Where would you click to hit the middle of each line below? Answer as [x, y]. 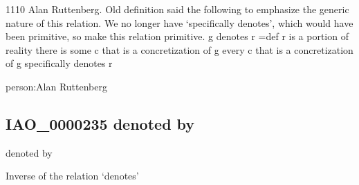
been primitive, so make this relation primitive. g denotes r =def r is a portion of [177, 36]
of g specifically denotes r [59, 63]
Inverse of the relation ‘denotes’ [72, 176]
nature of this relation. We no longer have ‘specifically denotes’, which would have [179, 22]
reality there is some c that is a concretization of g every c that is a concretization [179, 49]
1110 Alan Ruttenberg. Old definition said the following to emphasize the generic [177, 9]
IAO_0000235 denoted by [100, 123]
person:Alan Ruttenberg [56, 86]
